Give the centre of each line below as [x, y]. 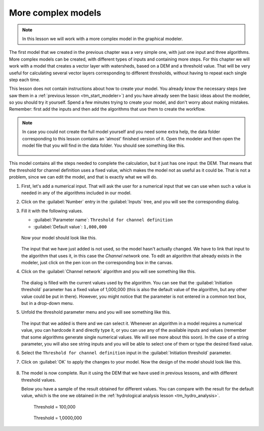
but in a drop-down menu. [48, 303]
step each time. [25, 79]
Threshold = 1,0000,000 [58, 418]
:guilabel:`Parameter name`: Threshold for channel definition [103, 220]
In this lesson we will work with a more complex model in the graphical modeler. [103, 39]
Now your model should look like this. [59, 238]
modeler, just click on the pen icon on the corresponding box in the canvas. [97, 263]
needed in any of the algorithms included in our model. [76, 193]
